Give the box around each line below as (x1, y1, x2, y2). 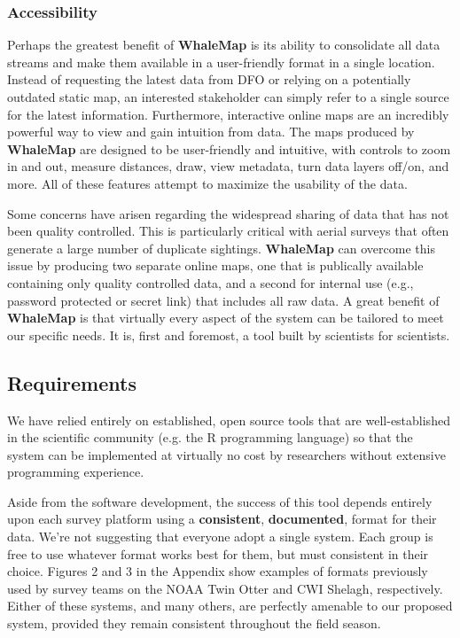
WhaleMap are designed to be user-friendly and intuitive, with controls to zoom (7, 139, 451, 158)
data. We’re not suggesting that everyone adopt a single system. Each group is (7, 527, 433, 546)
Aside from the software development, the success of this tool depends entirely (7, 492, 433, 510)
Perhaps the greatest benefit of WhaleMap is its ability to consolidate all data (7, 35, 441, 54)
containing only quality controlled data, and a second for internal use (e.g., (7, 273, 414, 292)
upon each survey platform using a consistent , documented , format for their (7, 510, 437, 528)
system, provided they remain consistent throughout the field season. (7, 614, 381, 633)
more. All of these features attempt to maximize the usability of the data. (7, 174, 408, 192)
